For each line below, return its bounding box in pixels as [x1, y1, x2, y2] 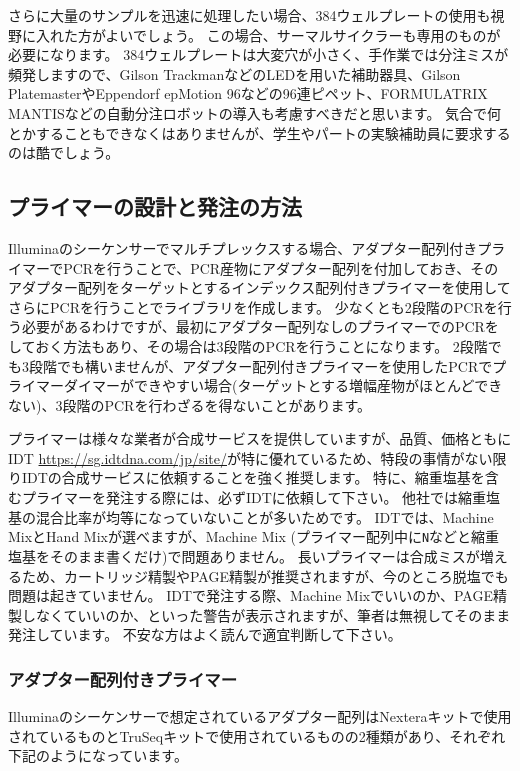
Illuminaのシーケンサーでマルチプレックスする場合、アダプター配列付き [8, 237, 478, 258]
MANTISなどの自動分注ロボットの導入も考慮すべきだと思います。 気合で [8, 102, 488, 123]
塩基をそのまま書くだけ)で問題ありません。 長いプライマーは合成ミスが [8, 545, 480, 566]
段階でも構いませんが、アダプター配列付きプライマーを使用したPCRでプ [28, 355, 507, 376]
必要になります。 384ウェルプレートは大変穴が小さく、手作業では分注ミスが [8, 44, 509, 65]
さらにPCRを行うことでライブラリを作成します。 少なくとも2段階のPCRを [8, 296, 498, 317]
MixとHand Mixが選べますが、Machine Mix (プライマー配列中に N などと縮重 [8, 526, 500, 547]
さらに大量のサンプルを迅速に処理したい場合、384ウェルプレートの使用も [8, 5, 491, 25]
